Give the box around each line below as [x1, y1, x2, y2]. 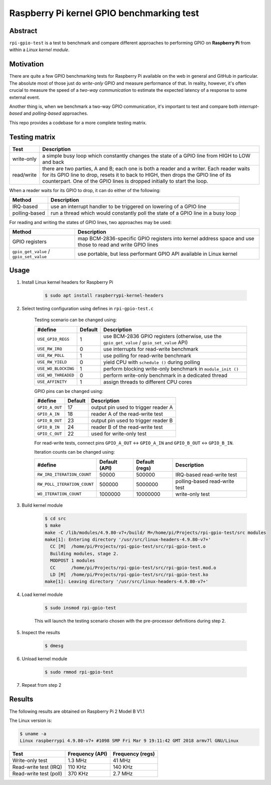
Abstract [9, 27, 37, 35]
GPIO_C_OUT [37, 431, 62, 436]
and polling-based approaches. [23, 110, 88, 116]
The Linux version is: [9, 717, 52, 723]
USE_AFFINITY [37, 379, 67, 384]
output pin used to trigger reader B [90, 417, 173, 424]
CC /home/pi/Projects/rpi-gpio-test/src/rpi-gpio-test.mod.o [50, 564, 216, 570]
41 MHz [112, 757, 131, 764]
